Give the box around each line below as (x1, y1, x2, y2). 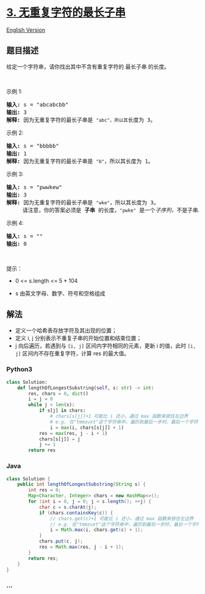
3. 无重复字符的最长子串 (6, 6, 126, 20)
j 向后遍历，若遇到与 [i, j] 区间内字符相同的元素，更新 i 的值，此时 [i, (15, 342, 196, 349)
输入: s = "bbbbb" (6, 142, 59, 149)
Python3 (6, 365, 32, 374)
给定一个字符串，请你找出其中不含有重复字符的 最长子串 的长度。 (6, 62, 170, 70)
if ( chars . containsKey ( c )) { (38, 510, 113, 516)
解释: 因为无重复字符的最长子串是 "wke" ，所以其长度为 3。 (6, 199, 159, 206)
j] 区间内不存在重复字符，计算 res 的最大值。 (15, 349, 130, 357)
